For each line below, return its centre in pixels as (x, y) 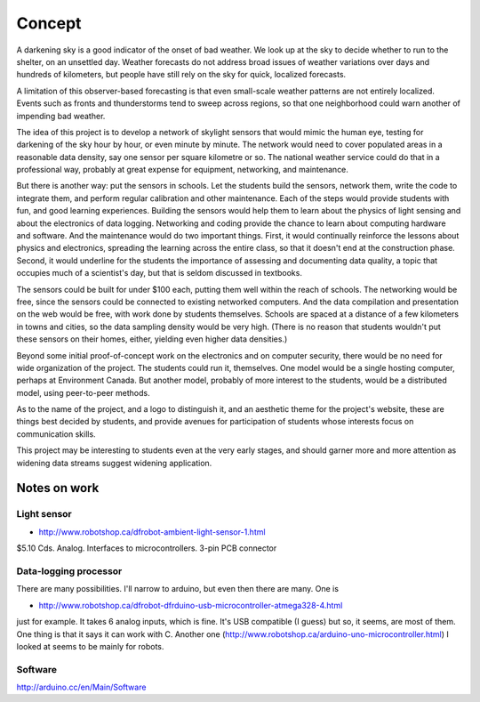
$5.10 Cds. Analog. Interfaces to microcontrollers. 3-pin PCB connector (147, 548)
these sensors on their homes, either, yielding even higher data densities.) (152, 339)
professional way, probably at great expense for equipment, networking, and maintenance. (182, 170)
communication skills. (56, 434)
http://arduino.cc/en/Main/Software (81, 687)
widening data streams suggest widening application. (114, 463)
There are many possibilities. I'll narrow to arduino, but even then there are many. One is (178, 589)
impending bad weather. (61, 116)
